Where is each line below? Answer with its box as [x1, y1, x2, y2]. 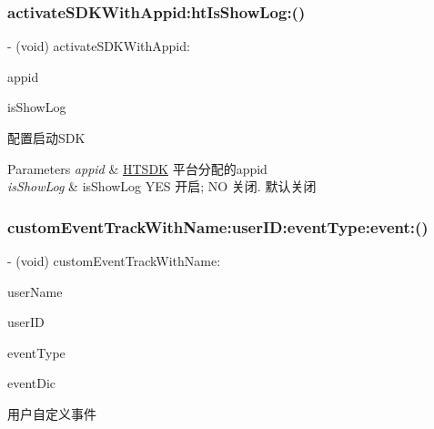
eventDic [7, 373, 56, 393]
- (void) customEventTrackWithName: [7, 251, 221, 270]
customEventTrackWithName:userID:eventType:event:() [7, 215, 429, 238]
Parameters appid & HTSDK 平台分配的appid [7, 158, 267, 178]
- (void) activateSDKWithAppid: [7, 36, 190, 56]
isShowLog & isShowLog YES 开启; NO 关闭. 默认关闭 [7, 177, 317, 196]
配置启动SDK [7, 128, 86, 147]
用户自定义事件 [7, 403, 96, 423]
